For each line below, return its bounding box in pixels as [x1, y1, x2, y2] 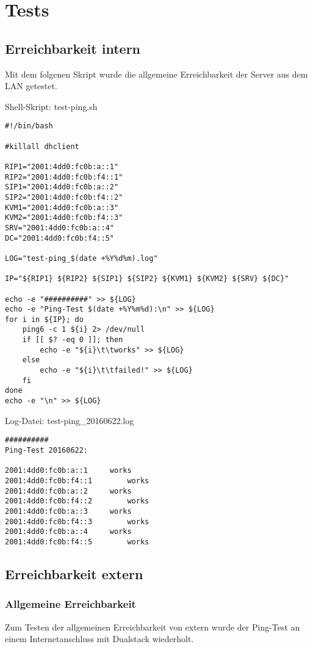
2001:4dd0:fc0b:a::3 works [5, 506, 132, 516]
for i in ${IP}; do [5, 315, 84, 324]
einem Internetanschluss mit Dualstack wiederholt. [5, 632, 194, 645]
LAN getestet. [5, 79, 57, 92]
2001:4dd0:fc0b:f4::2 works [5, 497, 149, 506]
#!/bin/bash [5, 122, 53, 131]
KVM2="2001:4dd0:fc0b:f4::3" [5, 213, 123, 222]
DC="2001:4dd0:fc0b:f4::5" [5, 233, 114, 243]
